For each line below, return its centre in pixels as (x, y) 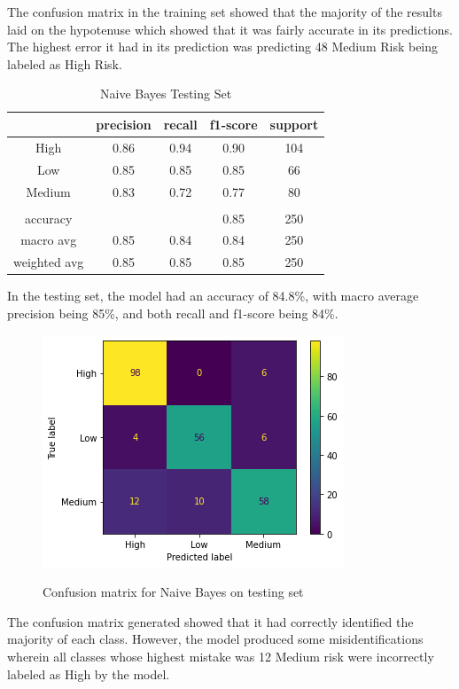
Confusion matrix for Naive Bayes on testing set (173, 592)
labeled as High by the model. (89, 673)
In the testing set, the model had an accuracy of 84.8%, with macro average (213, 296)
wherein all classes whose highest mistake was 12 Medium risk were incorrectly (221, 656)
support (294, 124)
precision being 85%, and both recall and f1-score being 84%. (173, 313)
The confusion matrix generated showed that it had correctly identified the (210, 621)
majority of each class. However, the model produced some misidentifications (215, 639)
